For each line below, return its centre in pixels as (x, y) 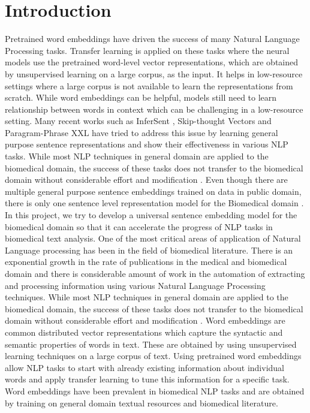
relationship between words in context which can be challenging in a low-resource (154, 109)
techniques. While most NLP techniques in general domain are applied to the (147, 297)
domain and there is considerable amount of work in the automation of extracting (155, 273)
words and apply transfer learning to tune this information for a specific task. (147, 379)
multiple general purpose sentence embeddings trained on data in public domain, (153, 191)
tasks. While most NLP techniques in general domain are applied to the (137, 156)
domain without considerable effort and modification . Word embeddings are (145, 320)
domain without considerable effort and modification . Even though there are (146, 180)
